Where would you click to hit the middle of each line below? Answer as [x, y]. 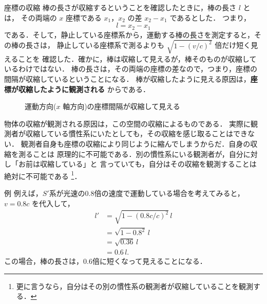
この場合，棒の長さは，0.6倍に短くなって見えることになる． [106, 261]
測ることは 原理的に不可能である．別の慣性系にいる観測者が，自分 [131, 154]
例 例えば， [23, 193]
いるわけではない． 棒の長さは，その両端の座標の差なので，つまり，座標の [131, 69]
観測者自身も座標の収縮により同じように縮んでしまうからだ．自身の [136, 143]
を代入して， [53, 203]
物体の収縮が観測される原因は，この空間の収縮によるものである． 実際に [128, 123]
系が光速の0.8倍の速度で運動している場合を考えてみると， [147, 193]
